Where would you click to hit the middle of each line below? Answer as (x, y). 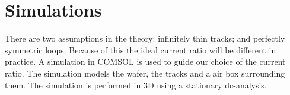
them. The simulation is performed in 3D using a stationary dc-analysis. (136, 85)
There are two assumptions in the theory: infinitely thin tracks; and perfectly (145, 38)
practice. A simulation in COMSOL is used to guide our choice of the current (145, 61)
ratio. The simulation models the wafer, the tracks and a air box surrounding (145, 73)
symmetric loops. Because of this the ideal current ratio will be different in (141, 50)
